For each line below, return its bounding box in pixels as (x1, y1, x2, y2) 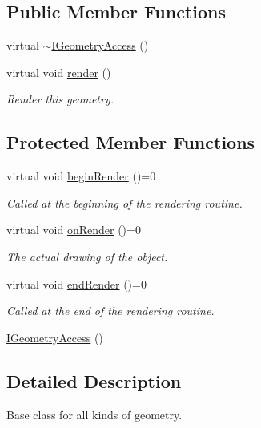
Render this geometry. (6, 91, 114, 107)
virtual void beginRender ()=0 (6, 168, 156, 184)
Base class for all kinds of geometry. (6, 406, 183, 422)
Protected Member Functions (6, 130, 255, 155)
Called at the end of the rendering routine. (6, 302, 215, 319)
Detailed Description (6, 368, 182, 393)
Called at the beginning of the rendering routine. (6, 194, 243, 211)
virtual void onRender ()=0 (6, 221, 141, 238)
